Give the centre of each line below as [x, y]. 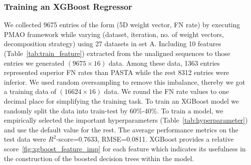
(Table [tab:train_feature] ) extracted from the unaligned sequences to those [117, 53]
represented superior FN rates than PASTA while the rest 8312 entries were [117, 72]
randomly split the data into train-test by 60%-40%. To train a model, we [114, 110]
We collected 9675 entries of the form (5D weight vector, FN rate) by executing [122, 25]
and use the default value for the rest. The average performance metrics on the [121, 129]
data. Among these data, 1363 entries [164, 63]
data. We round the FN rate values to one [167, 91]
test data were [25, 139]
